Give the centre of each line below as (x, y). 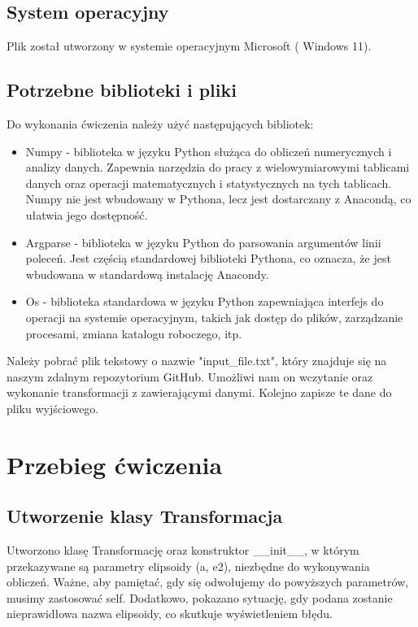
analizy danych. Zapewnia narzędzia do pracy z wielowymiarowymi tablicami (218, 167)
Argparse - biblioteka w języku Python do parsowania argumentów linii (203, 242)
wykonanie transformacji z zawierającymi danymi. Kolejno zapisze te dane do (199, 392)
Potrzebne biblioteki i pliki (122, 90)
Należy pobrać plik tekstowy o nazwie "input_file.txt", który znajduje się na (197, 361)
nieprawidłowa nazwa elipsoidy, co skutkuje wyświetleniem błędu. (170, 614)
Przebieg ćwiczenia (115, 464)
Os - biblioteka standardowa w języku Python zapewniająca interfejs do (205, 301)
